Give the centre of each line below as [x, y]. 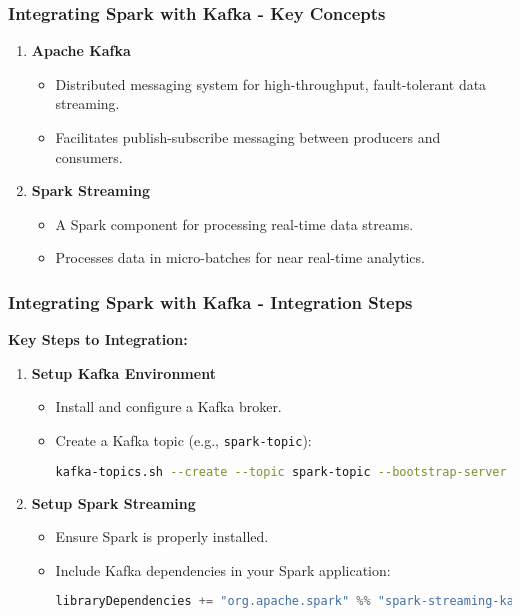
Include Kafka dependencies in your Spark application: [223, 569]
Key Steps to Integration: [98, 339]
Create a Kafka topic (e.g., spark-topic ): [183, 439]
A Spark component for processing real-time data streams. [234, 223]
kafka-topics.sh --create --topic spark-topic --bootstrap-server [281, 471]
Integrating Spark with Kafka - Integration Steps [210, 301]
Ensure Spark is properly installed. [162, 536]
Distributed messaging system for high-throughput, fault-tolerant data [271, 83]
